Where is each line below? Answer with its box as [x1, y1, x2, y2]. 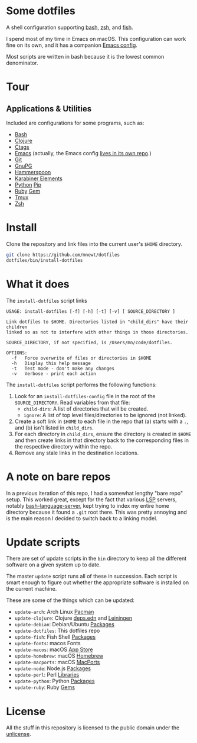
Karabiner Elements [14, 175, 63, 182]
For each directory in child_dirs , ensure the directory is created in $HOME [14, 430, 192, 437]
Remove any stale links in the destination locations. [14, 449, 139, 456]
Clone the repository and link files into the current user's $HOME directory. [6, 240, 183, 247]
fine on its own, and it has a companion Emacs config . [6, 41, 137, 49]
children [6, 324, 28, 330]
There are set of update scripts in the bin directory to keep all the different [6, 555, 187, 562]
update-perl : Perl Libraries [14, 671, 80, 678]
